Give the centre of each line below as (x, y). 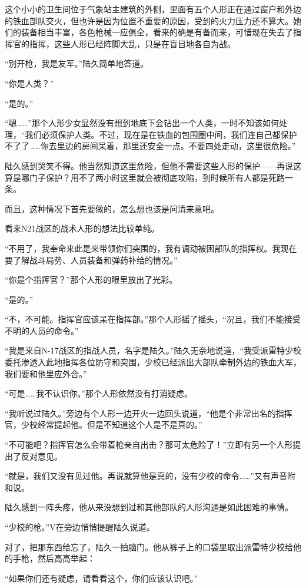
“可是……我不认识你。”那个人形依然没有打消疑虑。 (99, 393)
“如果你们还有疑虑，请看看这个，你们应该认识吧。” (102, 578)
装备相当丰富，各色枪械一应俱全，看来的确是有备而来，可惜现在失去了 (157, 32)
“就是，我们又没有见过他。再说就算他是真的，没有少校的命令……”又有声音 (146, 476)
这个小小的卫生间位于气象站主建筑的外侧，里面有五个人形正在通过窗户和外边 (153, 9)
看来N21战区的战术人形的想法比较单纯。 (82, 228)
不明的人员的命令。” (42, 330)
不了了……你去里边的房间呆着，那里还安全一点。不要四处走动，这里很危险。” (150, 146)
